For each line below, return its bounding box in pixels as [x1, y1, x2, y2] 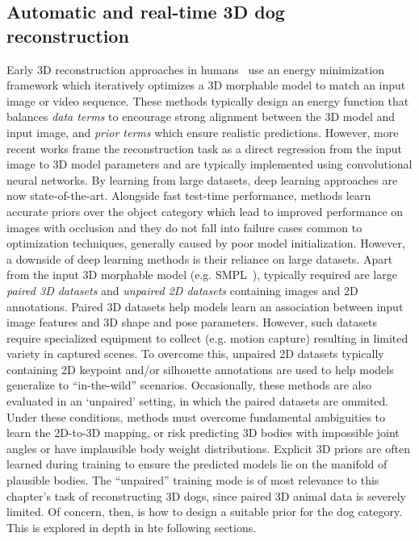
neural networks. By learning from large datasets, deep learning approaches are [6, 171, 398, 188]
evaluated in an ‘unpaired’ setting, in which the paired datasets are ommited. [6, 393, 389, 410]
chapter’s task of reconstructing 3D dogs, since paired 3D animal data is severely [6, 487, 406, 504]
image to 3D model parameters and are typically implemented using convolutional [6, 156, 413, 173]
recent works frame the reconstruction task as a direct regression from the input [6, 139, 402, 156]
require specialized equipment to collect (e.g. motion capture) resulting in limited [6, 329, 409, 346]
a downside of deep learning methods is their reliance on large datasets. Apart [6, 250, 393, 267]
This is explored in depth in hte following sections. [6, 518, 257, 535]
